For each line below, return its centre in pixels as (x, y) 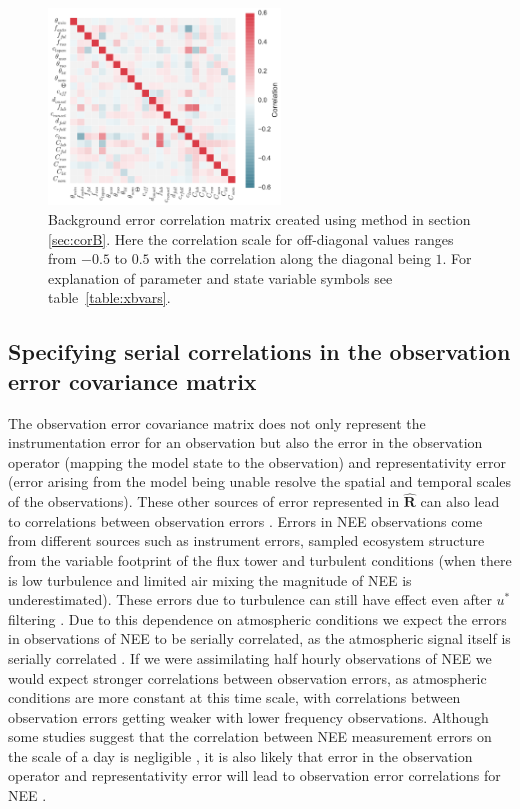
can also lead (460, 501)
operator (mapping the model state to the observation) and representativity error (257, 461)
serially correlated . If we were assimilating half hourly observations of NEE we (250, 657)
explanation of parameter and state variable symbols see (220, 277)
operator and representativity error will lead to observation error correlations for (254, 775)
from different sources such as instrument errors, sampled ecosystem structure (246, 540)
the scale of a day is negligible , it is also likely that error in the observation (240, 755)
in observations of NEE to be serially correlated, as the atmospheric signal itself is (259, 638)
